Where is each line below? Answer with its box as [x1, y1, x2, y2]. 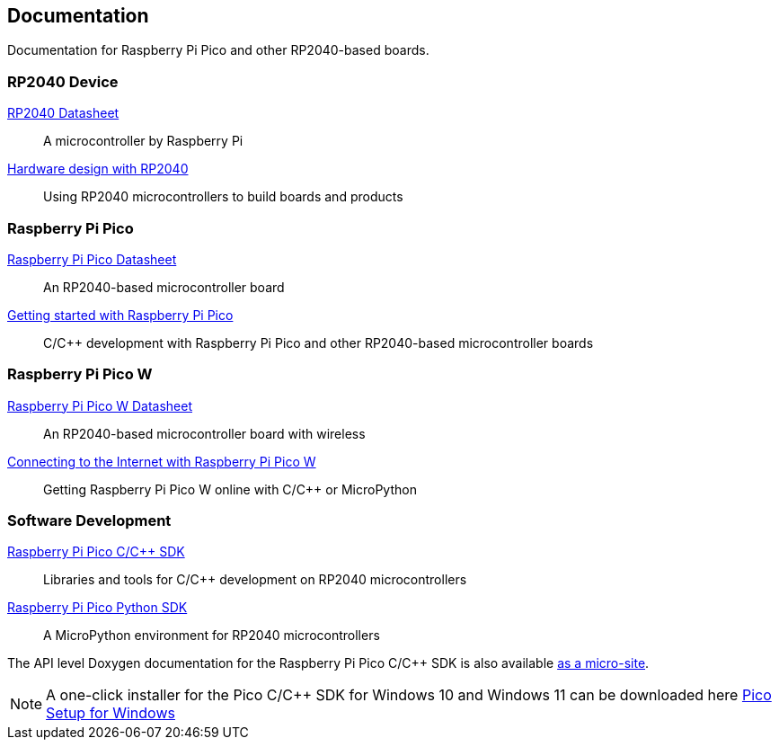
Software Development [7, 511, 172, 530]
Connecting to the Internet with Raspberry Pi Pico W [7, 453, 316, 469]
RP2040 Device [7, 72, 119, 91]
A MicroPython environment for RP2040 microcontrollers [43, 627, 380, 644]
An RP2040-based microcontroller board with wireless [43, 425, 366, 441]
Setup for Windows [46, 704, 175, 723]
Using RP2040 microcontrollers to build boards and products [43, 189, 403, 205]
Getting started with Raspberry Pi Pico [7, 307, 234, 323]
